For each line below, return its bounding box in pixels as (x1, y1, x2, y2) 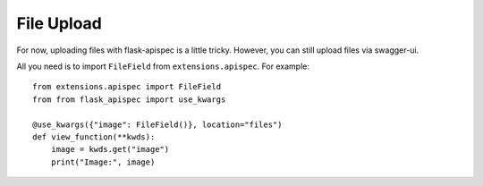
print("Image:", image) (50, 156, 156, 167)
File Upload (16, 13, 103, 33)
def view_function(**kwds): (32, 131, 156, 142)
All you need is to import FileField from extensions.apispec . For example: (16, 61, 310, 72)
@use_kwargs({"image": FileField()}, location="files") (32, 119, 283, 130)
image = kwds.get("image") (50, 144, 170, 155)
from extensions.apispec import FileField (32, 81, 222, 92)
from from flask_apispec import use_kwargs (32, 94, 226, 105)
